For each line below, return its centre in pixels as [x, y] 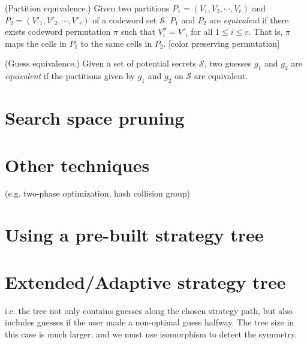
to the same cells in [116, 43]
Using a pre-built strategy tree [134, 235]
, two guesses [228, 63]
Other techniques [77, 165]
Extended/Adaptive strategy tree [145, 281]
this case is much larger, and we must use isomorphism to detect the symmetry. [151, 334]
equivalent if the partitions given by [70, 76]
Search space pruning [95, 118]
